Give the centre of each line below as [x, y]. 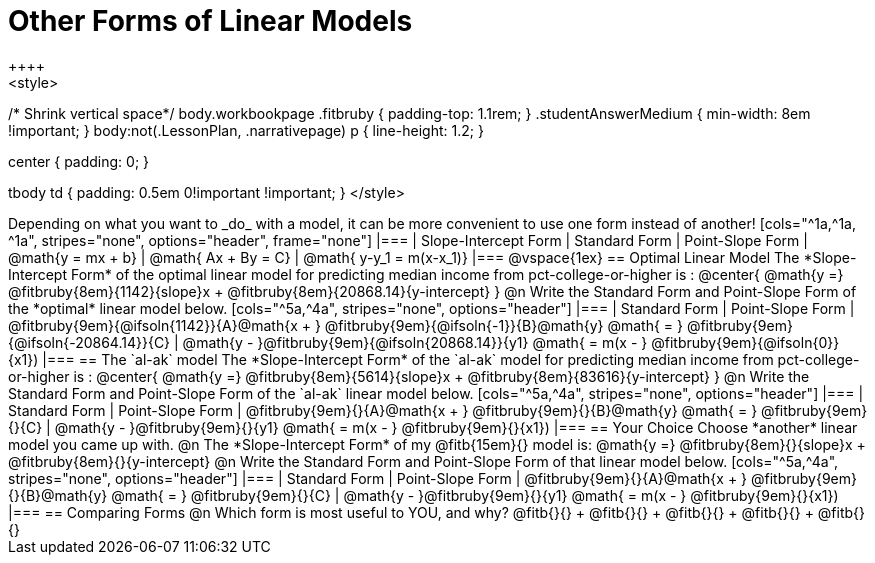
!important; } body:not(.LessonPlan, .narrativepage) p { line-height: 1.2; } [246, 130]
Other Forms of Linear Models [210, 21]
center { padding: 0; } [79, 161]
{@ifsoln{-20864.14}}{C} [89, 342]
